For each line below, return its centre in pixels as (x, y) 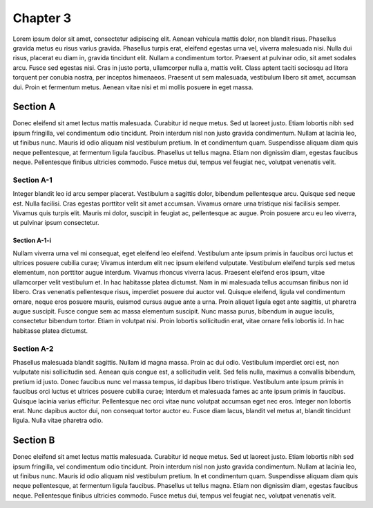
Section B (34, 441)
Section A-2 (33, 348)
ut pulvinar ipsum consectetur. (56, 223)
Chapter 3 (42, 18)
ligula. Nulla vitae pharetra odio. (58, 420)
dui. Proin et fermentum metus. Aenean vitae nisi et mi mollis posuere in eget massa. (133, 87)
